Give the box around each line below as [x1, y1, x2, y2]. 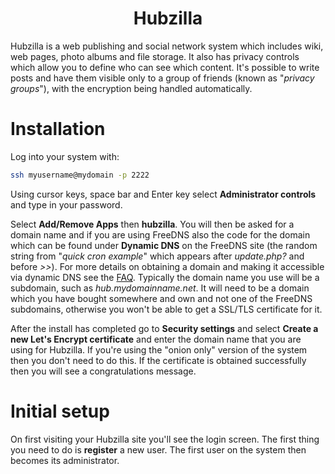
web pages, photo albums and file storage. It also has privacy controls [10, 50, 300, 62]
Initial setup [10, 400, 110, 422]
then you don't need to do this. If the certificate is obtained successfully [10, 354, 307, 366]
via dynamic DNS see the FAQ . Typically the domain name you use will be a [10, 271, 320, 283]
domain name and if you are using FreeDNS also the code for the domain [10, 228, 311, 241]
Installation [10, 118, 106, 141]
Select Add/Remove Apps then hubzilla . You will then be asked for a [10, 218, 295, 230]
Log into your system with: [10, 150, 120, 162]
